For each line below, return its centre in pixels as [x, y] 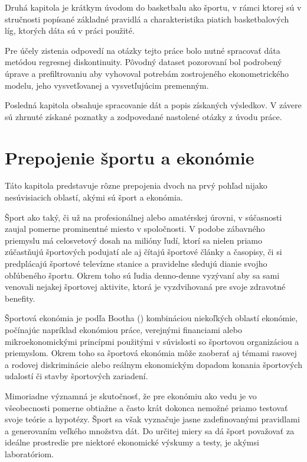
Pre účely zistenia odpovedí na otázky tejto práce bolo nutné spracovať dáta [143, 50]
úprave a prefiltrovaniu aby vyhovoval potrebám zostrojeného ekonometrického [147, 73]
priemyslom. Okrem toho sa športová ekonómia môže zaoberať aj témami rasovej [151, 353]
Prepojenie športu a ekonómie [130, 157]
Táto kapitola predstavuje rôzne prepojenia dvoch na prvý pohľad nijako [136, 185]
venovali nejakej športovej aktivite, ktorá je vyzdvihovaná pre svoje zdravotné [145, 287]
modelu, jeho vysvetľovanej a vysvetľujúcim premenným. [107, 85]
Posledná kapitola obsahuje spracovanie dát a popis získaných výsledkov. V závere [153, 105]
